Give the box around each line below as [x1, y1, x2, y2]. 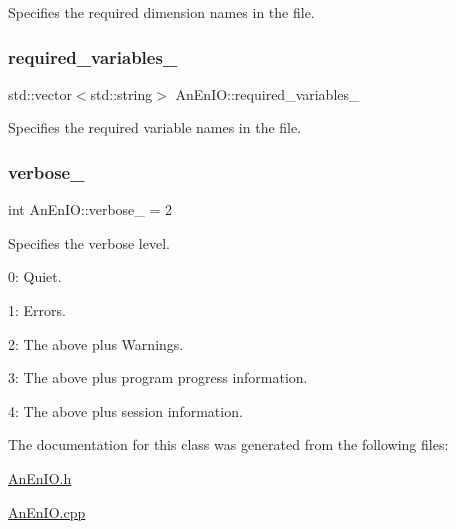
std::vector [8, 83, 72, 104]
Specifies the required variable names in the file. [8, 117, 302, 138]
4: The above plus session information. [8, 400, 243, 421]
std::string [90, 83, 153, 104]
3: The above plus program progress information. [8, 367, 308, 388]
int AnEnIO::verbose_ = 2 [8, 199, 173, 220]
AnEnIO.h [8, 467, 72, 488]
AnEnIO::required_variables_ [175, 83, 360, 104]
